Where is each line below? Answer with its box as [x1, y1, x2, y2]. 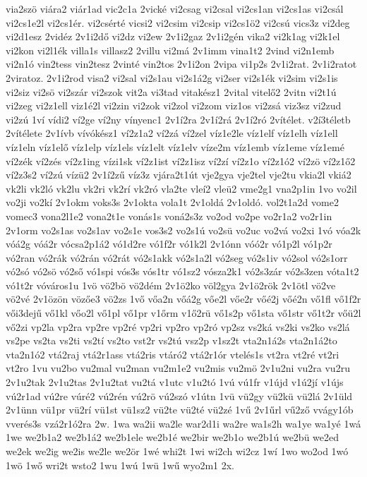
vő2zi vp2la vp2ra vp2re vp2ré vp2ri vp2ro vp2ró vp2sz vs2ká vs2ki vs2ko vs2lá [6, 319, 350, 334]
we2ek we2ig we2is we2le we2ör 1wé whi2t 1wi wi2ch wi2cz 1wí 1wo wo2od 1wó [6, 444, 349, 458]
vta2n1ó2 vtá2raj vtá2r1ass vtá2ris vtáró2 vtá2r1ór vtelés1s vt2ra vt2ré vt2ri [6, 346, 339, 361]
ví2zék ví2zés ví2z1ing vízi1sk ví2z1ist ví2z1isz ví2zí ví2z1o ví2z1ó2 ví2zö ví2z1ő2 [6, 153, 356, 168]
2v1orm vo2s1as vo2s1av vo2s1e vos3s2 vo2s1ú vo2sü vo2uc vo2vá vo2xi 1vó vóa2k [6, 222, 361, 237]
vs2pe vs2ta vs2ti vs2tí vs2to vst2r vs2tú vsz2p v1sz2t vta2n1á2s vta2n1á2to [6, 333, 337, 348]
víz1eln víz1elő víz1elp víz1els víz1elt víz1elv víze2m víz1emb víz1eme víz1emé [6, 139, 344, 154]
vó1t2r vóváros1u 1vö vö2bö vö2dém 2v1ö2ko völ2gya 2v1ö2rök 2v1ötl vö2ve [6, 277, 336, 292]
